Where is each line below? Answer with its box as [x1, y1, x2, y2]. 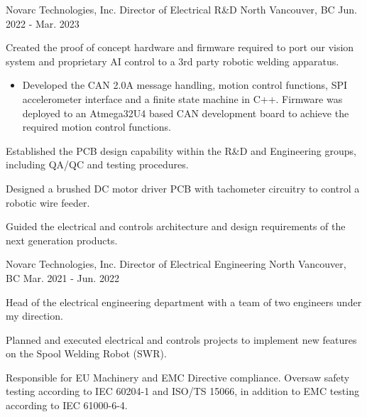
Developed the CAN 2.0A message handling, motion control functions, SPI [22, 77, 348, 92]
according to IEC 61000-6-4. [6, 398, 128, 413]
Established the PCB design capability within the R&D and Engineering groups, [6, 143, 356, 158]
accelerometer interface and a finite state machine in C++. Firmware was [22, 91, 343, 106]
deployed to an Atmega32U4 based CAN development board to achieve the [22, 105, 349, 120]
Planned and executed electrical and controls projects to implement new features [6, 332, 357, 347]
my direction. [6, 308, 63, 323]
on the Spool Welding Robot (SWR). [6, 346, 167, 361]
